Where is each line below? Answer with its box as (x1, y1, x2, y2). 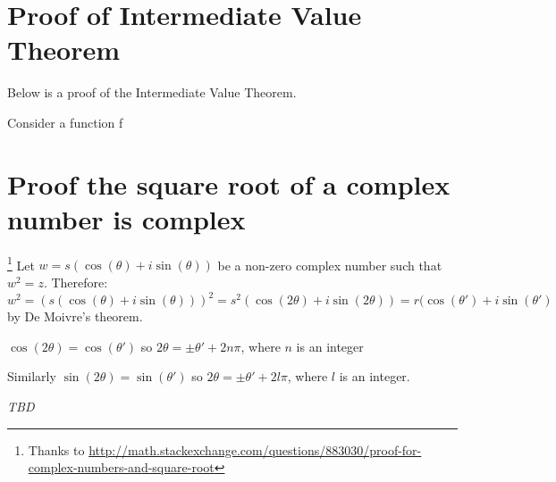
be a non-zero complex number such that (217, 255, 442, 274)
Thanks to (28, 440, 85, 459)
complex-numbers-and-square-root (28, 458, 215, 477)
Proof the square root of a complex (7, 165, 451, 202)
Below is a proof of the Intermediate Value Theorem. (7, 83, 297, 102)
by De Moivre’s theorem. (7, 307, 143, 326)
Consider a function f (7, 112, 123, 131)
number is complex (7, 200, 246, 237)
